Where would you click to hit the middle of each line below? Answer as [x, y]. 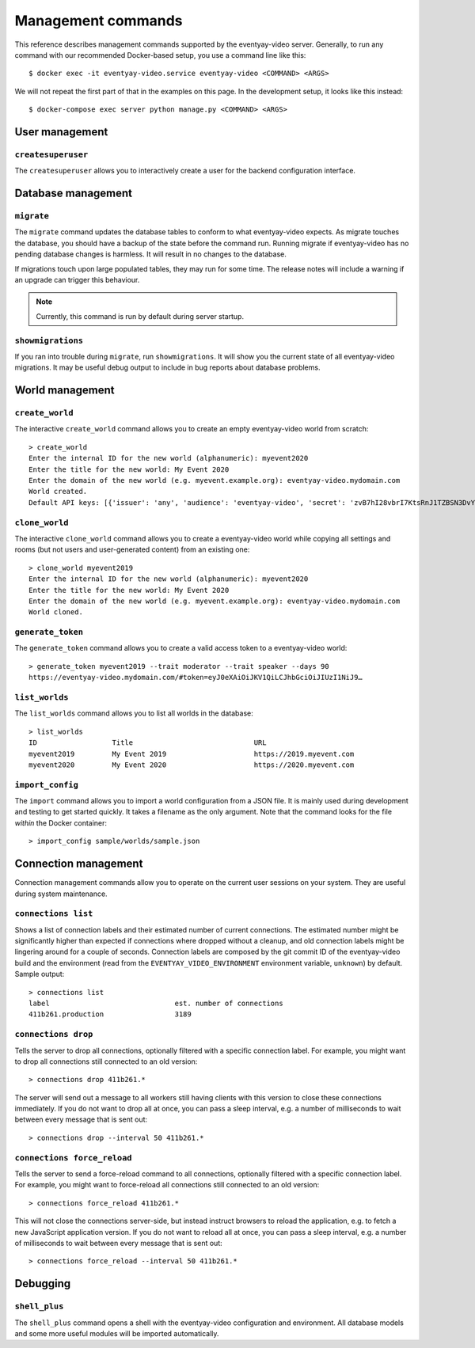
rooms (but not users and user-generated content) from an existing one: [132, 549]
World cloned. [56, 612]
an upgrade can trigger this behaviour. [77, 279]
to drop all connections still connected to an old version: [106, 1061]
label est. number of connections [156, 1003]
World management [65, 391]
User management [61, 132]
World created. [58, 492]
